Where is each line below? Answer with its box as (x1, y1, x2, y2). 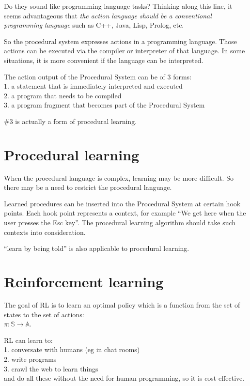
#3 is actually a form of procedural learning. (4, 116, 137, 126)
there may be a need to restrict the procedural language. (4, 182, 172, 192)
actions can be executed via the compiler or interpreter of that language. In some (4, 46, 245, 56)
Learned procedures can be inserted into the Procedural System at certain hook (4, 198, 241, 208)
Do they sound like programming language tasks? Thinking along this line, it (4, 1, 233, 11)
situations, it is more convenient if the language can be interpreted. (4, 55, 203, 65)
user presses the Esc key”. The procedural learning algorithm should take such (4, 217, 236, 228)
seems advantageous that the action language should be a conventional (4, 10, 212, 20)
